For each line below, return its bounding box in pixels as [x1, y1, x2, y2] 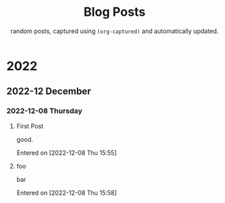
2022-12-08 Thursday [6, 106, 83, 116]
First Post [16, 122, 44, 130]
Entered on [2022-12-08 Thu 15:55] [16, 149, 117, 157]
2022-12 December [6, 85, 91, 97]
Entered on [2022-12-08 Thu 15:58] [16, 189, 117, 197]
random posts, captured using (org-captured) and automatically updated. [10, 27, 219, 35]
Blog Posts [83, 4, 146, 20]
